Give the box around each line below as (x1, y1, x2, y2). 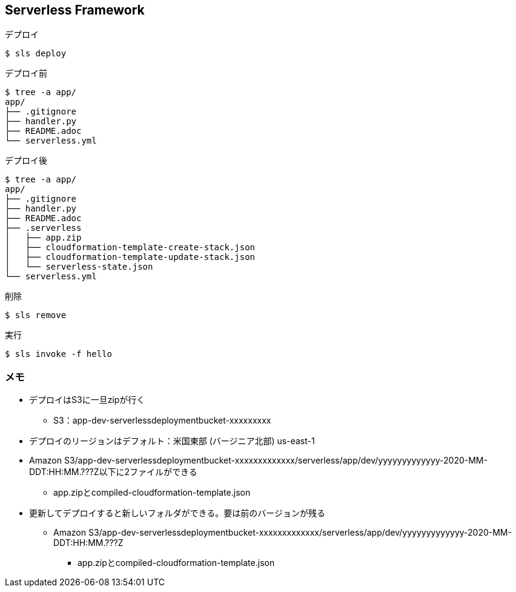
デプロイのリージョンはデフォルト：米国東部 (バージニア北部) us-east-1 (29, 436, 315, 447)
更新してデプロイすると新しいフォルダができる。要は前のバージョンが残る (29, 508, 326, 519)
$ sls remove (5, 310, 67, 321)
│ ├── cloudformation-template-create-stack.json (5, 242, 256, 253)
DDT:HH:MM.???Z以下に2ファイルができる (29, 467, 197, 477)
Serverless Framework (5, 2, 145, 18)
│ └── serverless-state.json (5, 262, 153, 272)
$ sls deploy (5, 48, 67, 59)
